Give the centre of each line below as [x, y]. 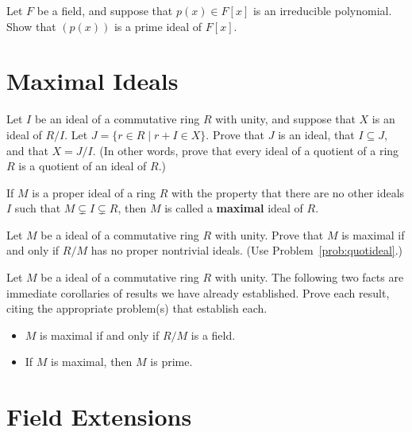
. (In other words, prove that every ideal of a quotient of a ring [246, 150]
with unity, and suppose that [285, 119]
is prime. [171, 362]
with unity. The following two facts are [309, 277]
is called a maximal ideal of [234, 208]
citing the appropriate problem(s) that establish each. [137, 308]
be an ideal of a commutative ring [117, 119]
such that [38, 208]
